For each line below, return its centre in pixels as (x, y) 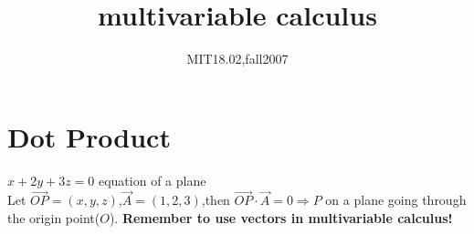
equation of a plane (152, 180)
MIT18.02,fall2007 (237, 59)
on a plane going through (396, 200)
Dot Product (89, 136)
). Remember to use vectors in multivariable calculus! (281, 218)
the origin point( (54, 218)
